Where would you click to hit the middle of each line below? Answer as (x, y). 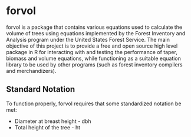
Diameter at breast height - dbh (53, 121)
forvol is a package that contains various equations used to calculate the (94, 27)
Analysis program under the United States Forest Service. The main (88, 39)
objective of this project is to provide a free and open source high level (92, 46)
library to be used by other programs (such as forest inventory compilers (94, 64)
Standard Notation (41, 89)
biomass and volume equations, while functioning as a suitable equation (94, 58)
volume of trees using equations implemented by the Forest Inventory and (96, 33)
